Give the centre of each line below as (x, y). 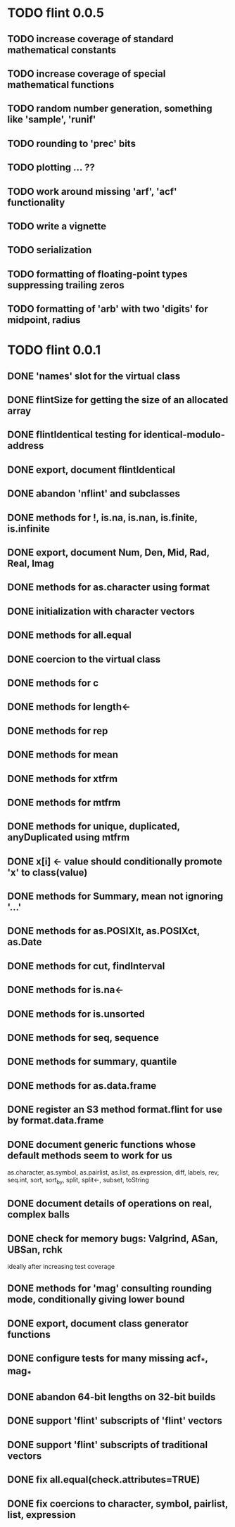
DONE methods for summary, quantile (92, 1062)
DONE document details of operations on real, (110, 1204)
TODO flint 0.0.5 (56, 13)
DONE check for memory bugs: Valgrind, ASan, (113, 1238)
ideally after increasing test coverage (61, 1267)
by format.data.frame (56, 1121)
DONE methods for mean (63, 755)
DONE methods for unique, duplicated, (94, 827)
